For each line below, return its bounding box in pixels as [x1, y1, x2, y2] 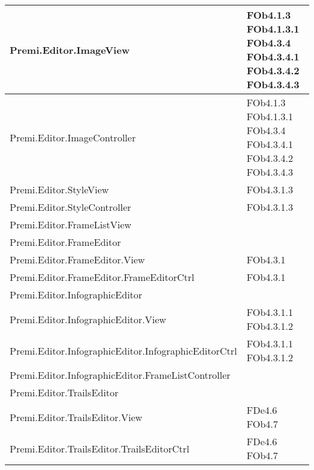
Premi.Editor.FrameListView [10, 217, 132, 231]
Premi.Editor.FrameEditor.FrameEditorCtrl [10, 270, 194, 284]
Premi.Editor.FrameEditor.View [10, 253, 145, 266]
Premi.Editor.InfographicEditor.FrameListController [10, 368, 231, 382]
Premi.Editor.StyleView [10, 182, 109, 196]
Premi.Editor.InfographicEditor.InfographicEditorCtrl [10, 343, 237, 358]
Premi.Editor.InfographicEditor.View [10, 312, 167, 326]
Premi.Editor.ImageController [10, 130, 136, 144]
